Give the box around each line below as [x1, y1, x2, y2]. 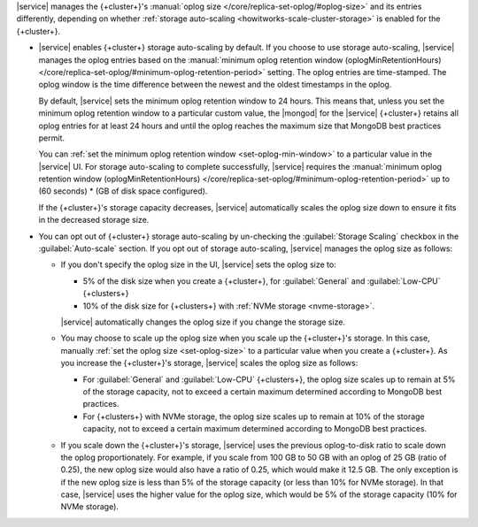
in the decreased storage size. [38, 215, 150, 225]
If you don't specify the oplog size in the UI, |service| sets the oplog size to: [60, 259, 336, 270]
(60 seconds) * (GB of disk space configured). [38, 186, 208, 196]
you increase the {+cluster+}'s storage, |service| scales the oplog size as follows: [60, 358, 358, 369]
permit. [38, 133, 66, 143]
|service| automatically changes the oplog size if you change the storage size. [60, 317, 345, 327]
